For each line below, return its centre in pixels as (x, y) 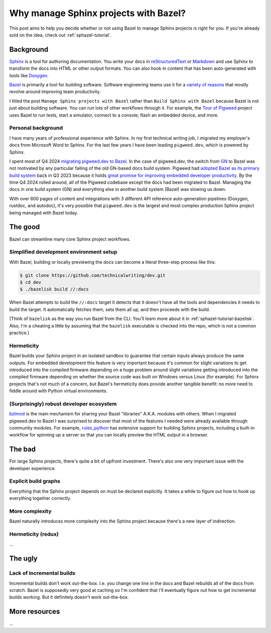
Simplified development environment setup (63, 252)
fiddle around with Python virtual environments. (58, 391)
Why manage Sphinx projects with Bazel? (97, 13)
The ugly (23, 558)
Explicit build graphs (35, 481)
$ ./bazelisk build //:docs (54, 289)
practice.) (19, 333)
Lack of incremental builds (42, 573)
